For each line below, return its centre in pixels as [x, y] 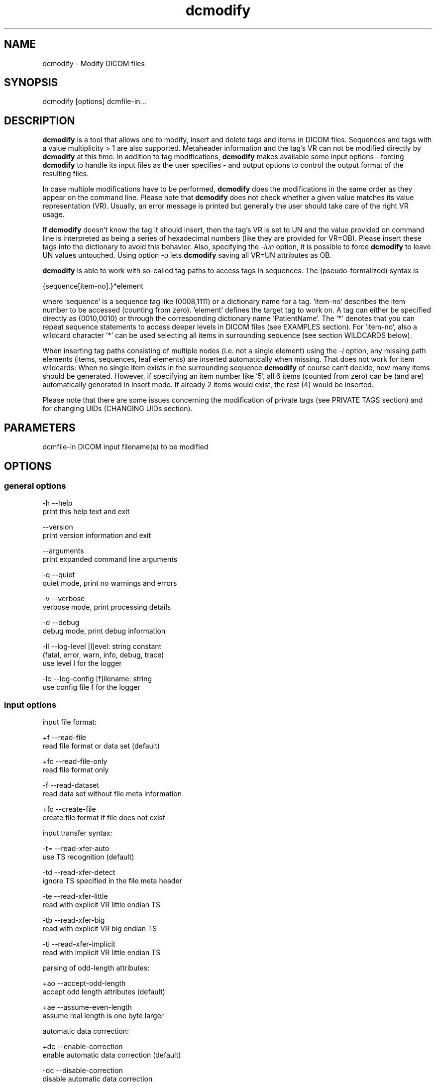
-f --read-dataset [71, 785]
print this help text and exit [86, 512]
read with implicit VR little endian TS [102, 953]
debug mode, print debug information [104, 631]
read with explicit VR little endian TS [102, 905]
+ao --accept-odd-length [84, 983]
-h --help [57, 503]
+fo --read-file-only [75, 761]
